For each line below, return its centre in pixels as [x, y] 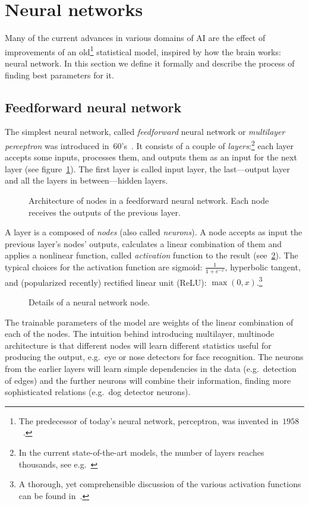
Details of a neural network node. [89, 302]
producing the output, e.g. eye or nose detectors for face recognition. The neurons [154, 357]
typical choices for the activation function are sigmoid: [104, 266]
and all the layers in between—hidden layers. [86, 180]
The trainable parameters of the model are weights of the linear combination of [149, 322]
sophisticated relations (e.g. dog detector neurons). [98, 392]
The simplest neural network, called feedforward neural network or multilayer [145, 132]
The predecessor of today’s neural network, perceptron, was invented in [149, 420]
